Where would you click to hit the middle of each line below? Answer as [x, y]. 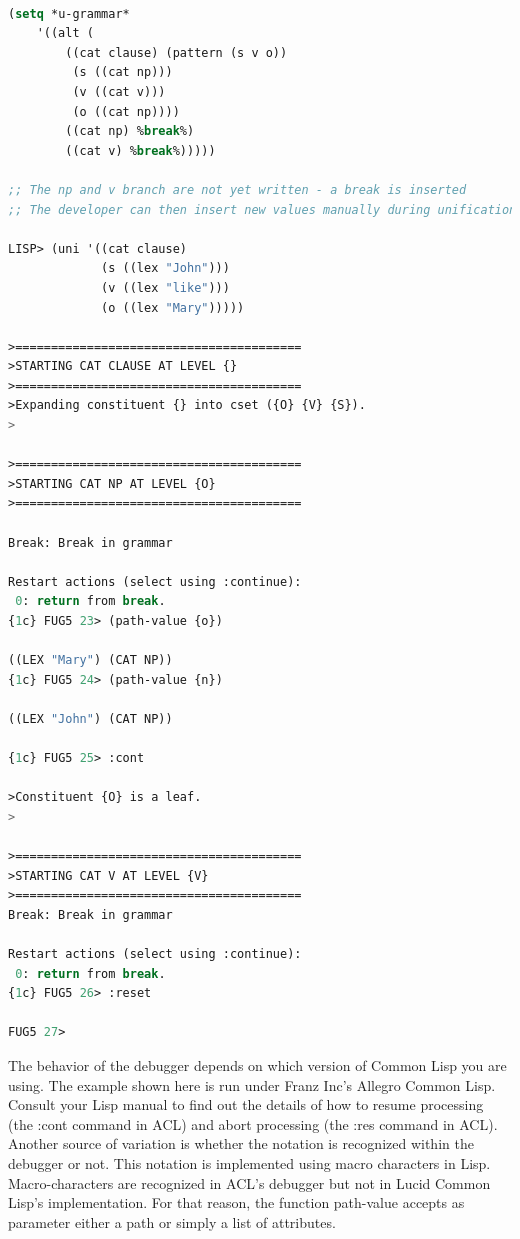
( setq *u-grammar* [69, 13]
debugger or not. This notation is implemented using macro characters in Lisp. [249, 1163]
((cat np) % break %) [130, 131]
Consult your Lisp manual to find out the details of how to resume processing [246, 1104]
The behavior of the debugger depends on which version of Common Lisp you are [257, 1065]
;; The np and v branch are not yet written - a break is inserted [237, 189]
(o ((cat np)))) [126, 111]
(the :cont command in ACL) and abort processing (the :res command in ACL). [253, 1123]
